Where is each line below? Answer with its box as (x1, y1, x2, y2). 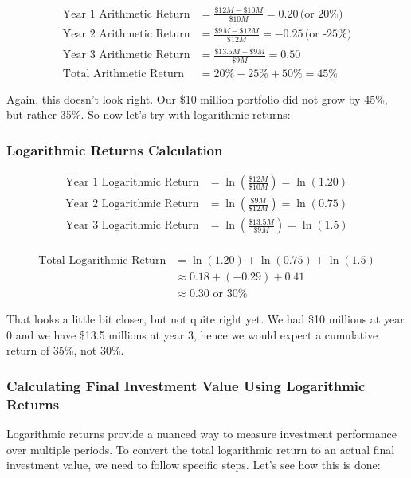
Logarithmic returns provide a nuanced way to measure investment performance (6, 425, 397, 442)
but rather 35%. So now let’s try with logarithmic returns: (6, 106, 291, 123)
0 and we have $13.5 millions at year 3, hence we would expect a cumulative (6, 326, 378, 343)
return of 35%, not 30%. (6, 342, 124, 358)
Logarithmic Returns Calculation (6, 139, 223, 159)
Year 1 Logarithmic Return (65, 177, 199, 189)
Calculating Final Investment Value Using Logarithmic (6, 375, 366, 395)
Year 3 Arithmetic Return (62, 49, 190, 61)
